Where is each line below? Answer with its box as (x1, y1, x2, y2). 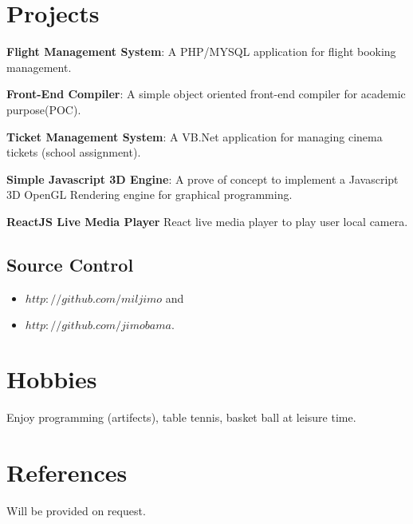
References (6, 456, 128, 489)
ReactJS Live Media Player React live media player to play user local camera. (6, 212, 408, 229)
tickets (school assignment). (6, 144, 141, 161)
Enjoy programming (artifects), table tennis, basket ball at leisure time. (6, 409, 356, 426)
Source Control (6, 252, 134, 276)
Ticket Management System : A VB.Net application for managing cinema (6, 128, 383, 145)
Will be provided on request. (6, 502, 146, 519)
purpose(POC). (6, 101, 81, 117)
